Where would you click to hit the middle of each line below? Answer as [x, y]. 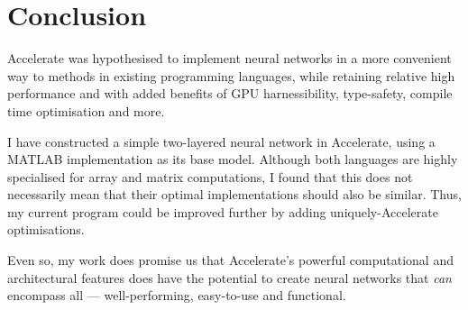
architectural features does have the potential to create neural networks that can [229, 277]
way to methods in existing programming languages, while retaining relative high [231, 75]
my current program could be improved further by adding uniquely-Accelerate [223, 211]
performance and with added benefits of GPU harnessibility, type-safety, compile [230, 93]
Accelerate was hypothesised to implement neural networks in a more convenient [229, 58]
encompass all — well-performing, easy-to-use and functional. [177, 295]
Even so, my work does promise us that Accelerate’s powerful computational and [230, 260]
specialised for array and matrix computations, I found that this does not [210, 176]
